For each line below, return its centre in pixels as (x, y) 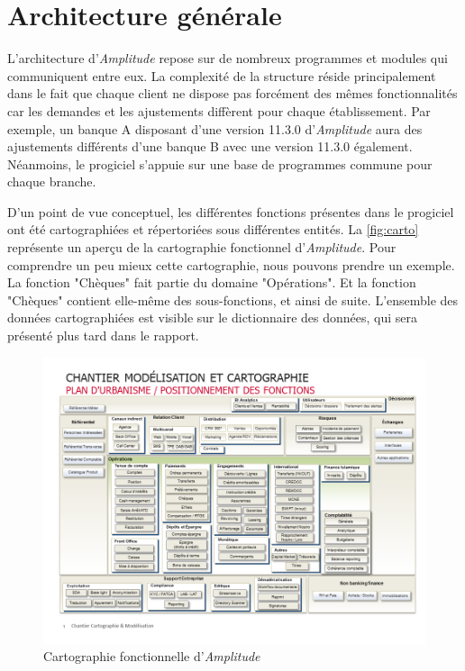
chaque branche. (52, 181)
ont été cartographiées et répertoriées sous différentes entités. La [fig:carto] (213, 229)
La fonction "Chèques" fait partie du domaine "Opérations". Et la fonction (212, 282)
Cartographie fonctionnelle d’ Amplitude (152, 656)
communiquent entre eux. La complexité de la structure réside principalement (222, 75)
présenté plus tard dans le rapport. (103, 335)
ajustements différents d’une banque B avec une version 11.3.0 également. (210, 146)
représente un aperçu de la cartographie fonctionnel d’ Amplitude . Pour (202, 247)
